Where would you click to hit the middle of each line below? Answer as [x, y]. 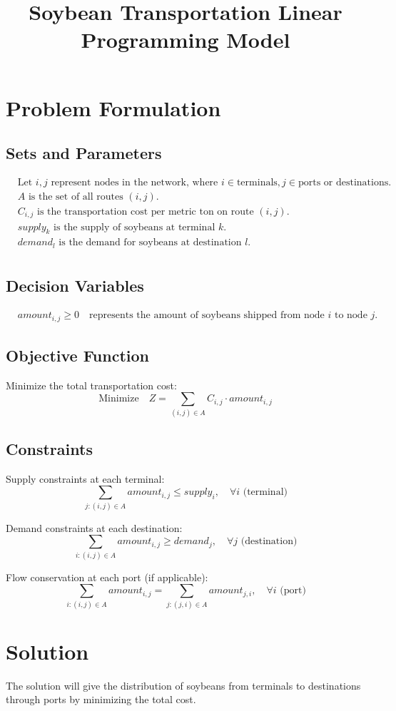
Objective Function [78, 355]
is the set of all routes [76, 197]
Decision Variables [75, 286]
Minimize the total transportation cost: [91, 385]
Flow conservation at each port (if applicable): [107, 577]
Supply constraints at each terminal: [85, 478]
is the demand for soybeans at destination [150, 243]
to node [351, 316]
